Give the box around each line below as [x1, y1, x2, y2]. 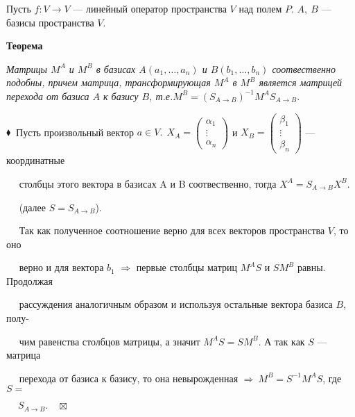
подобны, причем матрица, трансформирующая [6, 75, 211, 90]
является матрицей [259, 75, 343, 90]
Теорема [6, 38, 43, 53]
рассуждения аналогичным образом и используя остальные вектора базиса [19, 297, 333, 311]
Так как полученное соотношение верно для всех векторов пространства [19, 223, 325, 238]
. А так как [258, 334, 305, 348]
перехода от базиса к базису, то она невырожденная [19, 370, 239, 385]
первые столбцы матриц [136, 260, 237, 275]
